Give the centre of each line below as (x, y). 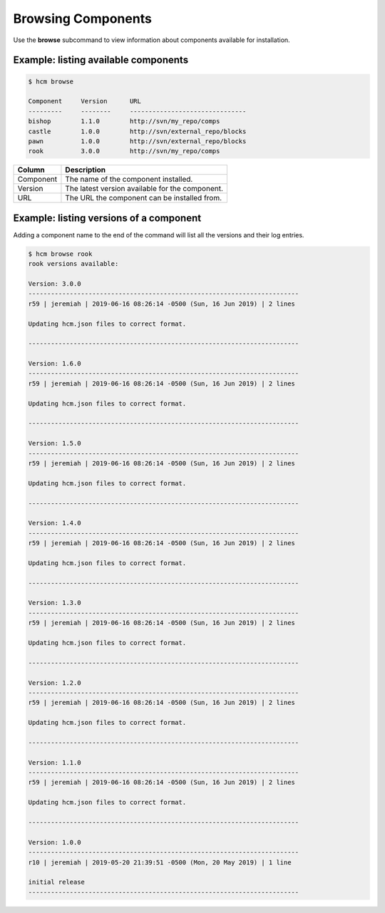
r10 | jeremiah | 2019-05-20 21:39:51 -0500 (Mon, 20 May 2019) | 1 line (160, 862)
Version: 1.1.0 (55, 762)
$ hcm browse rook (60, 254)
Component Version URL (85, 101)
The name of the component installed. (129, 180)
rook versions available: (73, 264)
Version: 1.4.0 (55, 523)
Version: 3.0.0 (55, 284)
